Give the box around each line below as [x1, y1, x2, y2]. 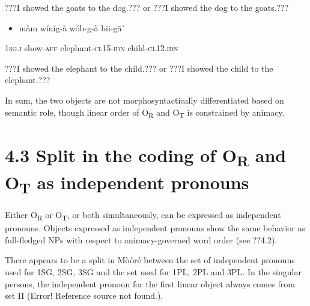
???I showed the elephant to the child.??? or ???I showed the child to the [5, 61, 273, 74]
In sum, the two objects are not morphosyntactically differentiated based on [5, 93, 284, 106]
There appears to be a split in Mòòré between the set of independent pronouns [5, 254, 295, 266]
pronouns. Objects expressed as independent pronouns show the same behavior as [5, 222, 305, 234]
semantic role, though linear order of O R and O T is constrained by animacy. [5, 105, 285, 120]
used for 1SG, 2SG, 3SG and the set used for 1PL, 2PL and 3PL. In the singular [5, 266, 302, 278]
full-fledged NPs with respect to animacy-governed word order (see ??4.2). [5, 233, 278, 246]
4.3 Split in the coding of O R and [5, 142, 287, 170]
